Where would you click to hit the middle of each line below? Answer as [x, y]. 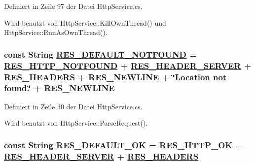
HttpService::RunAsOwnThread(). [56, 32]
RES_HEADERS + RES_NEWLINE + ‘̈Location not [115, 77]
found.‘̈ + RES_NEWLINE [59, 88]
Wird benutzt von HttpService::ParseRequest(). [76, 123]
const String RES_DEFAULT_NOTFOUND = [100, 54]
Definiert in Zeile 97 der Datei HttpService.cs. [73, 6]
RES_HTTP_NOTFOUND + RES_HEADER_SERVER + [128, 65]
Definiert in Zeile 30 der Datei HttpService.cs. [73, 106]
